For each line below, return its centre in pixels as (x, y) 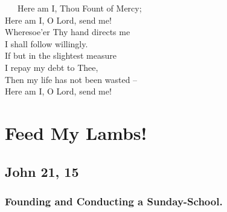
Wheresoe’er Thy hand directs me (68, 32)
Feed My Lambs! (76, 132)
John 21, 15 (42, 171)
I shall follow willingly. (46, 43)
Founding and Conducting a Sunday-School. (114, 201)
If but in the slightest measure (61, 55)
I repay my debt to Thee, (52, 67)
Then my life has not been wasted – (71, 79)
